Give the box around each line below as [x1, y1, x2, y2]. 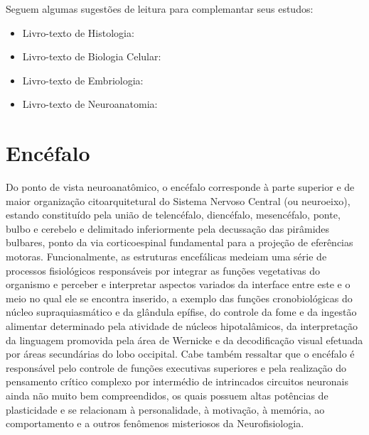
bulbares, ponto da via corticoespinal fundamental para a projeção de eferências [6, 235, 353, 250]
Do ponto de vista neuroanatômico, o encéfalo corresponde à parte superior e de [6, 180, 355, 194]
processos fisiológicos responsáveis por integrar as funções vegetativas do [6, 263, 320, 277]
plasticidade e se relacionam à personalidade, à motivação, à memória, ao [6, 402, 325, 417]
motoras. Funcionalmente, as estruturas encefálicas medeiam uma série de [6, 249, 327, 264]
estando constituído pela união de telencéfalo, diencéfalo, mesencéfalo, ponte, [6, 207, 341, 222]
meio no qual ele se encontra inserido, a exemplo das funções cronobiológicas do [6, 290, 353, 305]
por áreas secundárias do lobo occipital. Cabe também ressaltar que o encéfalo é [6, 346, 355, 361]
